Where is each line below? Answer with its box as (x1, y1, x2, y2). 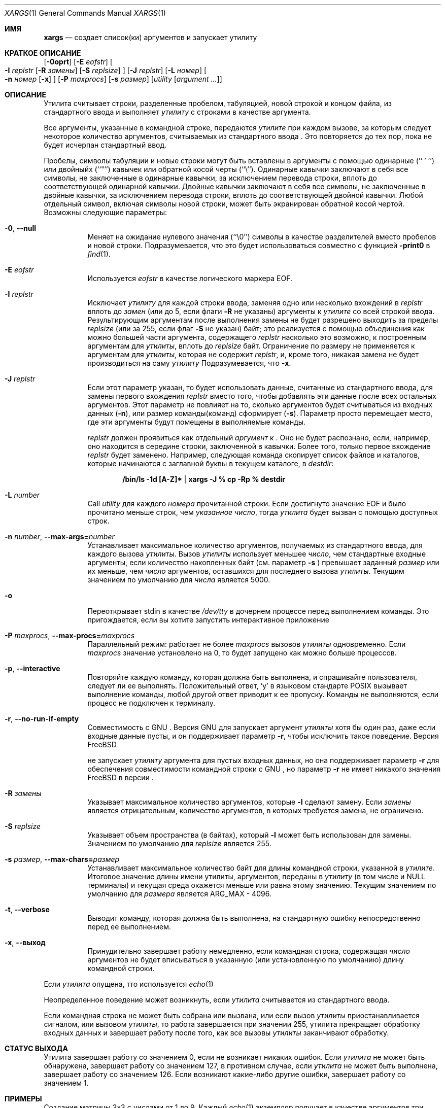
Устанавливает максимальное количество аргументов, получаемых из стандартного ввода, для (87, 541, 423, 549)
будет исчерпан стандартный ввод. (44, 141, 167, 149)
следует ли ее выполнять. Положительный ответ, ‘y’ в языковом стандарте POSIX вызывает (87, 681, 407, 690)
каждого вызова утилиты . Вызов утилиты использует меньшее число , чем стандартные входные (87, 549, 426, 558)
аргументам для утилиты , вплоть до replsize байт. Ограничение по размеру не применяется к (87, 341, 415, 350)
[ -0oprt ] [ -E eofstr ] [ (44, 57, 113, 66)
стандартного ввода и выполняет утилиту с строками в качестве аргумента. (44, 108, 311, 116)
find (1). (87, 250, 111, 258)
